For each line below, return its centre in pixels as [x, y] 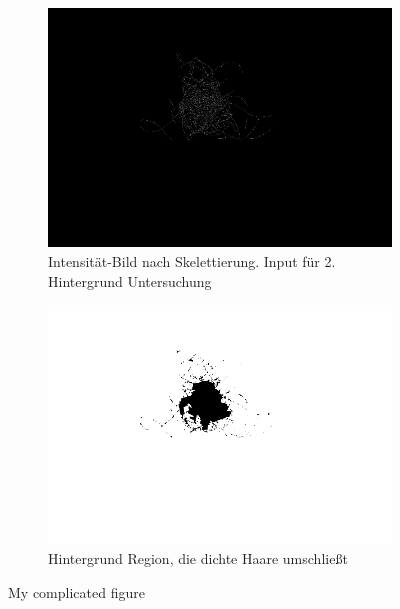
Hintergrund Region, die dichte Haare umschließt [198, 558]
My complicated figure [76, 591]
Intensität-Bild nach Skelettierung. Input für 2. [192, 261]
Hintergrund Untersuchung [130, 280]
